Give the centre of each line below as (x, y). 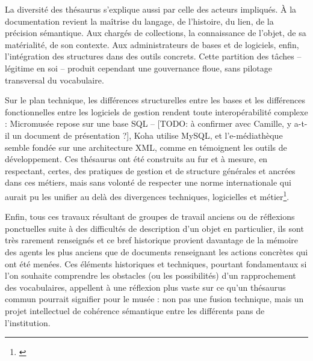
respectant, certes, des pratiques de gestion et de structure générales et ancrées (150, 170)
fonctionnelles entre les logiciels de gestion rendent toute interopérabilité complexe (156, 111)
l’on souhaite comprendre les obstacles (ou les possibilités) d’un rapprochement (150, 275)
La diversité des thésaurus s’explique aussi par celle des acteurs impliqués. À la (151, 9)
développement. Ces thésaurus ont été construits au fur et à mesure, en (136, 159)
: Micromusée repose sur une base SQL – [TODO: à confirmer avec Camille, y (148, 123)
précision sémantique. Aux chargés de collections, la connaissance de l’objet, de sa (156, 33)
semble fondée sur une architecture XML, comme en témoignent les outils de (146, 147)
